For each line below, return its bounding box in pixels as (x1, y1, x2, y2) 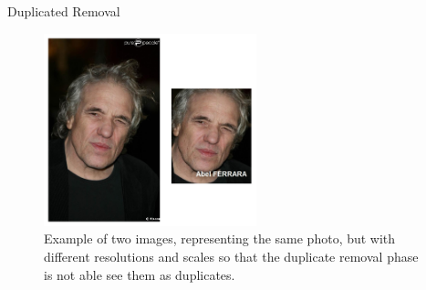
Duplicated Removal (7, 2, 120, 20)
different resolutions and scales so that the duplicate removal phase (44, 246, 419, 265)
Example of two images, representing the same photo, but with (44, 229, 396, 248)
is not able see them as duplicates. (44, 264, 235, 284)
